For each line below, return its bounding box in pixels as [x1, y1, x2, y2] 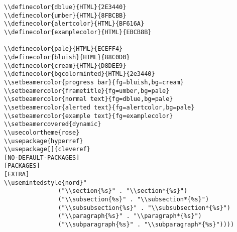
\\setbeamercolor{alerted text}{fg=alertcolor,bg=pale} [4, 103, 195, 111]
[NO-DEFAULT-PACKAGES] [4, 154, 80, 161]
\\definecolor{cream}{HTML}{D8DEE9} [4, 62, 127, 69]
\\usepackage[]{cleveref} [4, 146, 90, 153]
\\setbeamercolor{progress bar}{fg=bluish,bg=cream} [4, 78, 184, 86]
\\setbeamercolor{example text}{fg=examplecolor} [4, 112, 173, 120]
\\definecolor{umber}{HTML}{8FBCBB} [4, 12, 127, 19]
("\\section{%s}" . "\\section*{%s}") [58, 187, 188, 195]
